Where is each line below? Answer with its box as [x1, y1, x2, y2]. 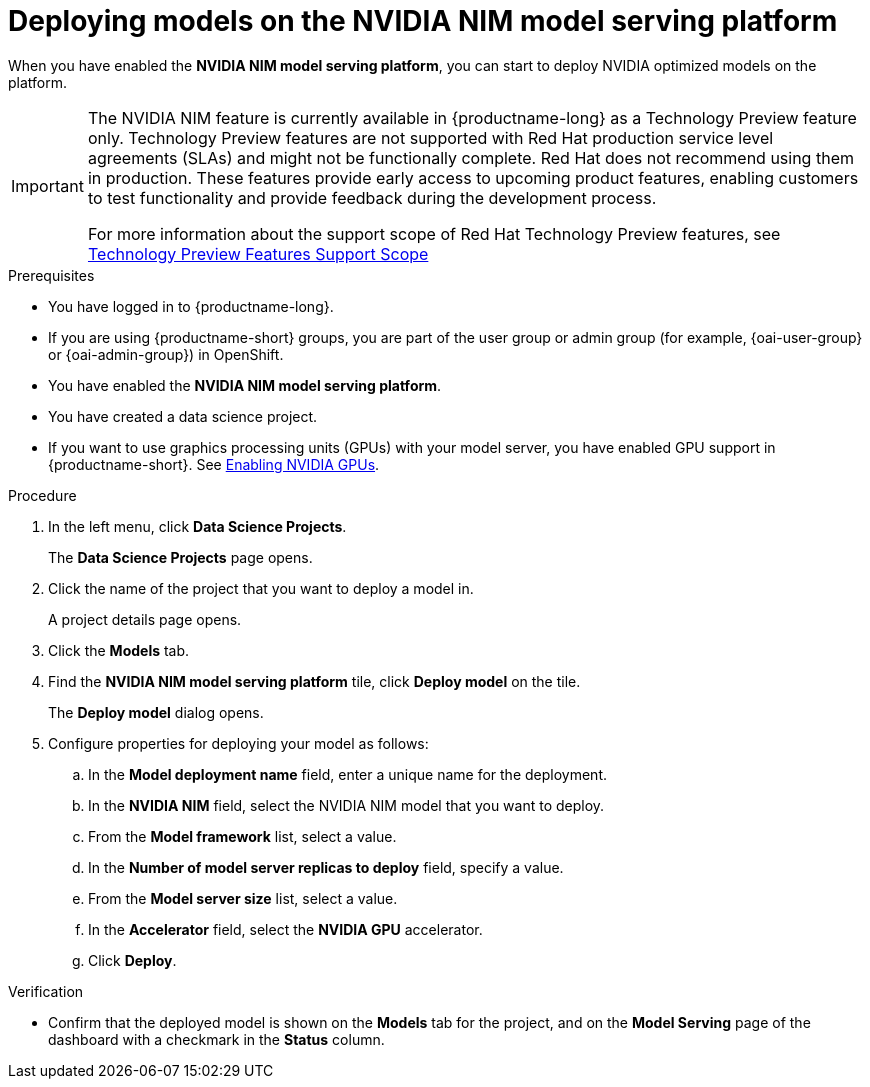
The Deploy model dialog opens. [48, 703, 264, 721]
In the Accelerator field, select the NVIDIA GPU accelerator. [88, 920, 483, 938]
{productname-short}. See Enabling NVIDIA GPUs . [48, 455, 380, 473]
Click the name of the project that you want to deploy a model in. [48, 579, 474, 597]
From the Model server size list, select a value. [88, 889, 398, 907]
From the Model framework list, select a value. [88, 827, 397, 845]
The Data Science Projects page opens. [48, 548, 313, 566]
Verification [8, 982, 84, 1000]
